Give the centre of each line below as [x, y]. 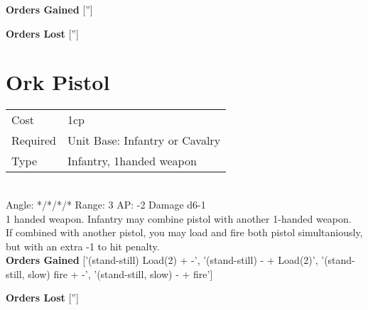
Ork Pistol [58, 82]
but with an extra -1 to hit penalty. [83, 246]
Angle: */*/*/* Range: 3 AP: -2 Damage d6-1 [106, 204]
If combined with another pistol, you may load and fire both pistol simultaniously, [184, 232]
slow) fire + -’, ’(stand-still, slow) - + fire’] [120, 273]
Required [34, 140]
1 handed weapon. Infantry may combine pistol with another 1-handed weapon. [179, 218]
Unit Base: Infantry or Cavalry [144, 140]
